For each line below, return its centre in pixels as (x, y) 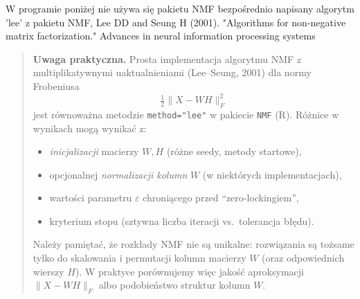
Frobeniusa (56, 85)
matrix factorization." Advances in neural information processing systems (161, 36)
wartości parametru (91, 198)
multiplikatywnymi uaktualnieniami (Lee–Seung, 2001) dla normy (172, 72)
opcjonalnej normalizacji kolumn (118, 174)
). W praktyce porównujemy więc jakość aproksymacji (189, 271)
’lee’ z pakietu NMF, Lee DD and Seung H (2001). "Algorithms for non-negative (176, 22)
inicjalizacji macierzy (94, 151)
